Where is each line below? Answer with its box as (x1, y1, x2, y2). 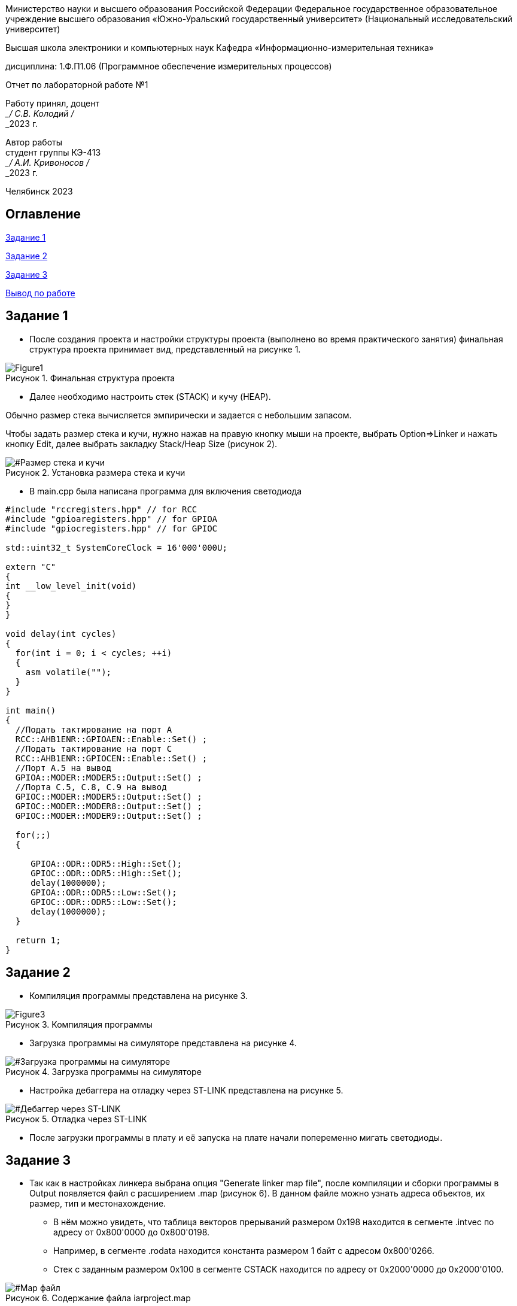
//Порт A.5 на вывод (15, 763, 112, 773)
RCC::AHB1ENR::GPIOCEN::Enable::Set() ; (15, 753, 208, 763)
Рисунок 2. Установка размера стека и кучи (5, 467, 185, 478)
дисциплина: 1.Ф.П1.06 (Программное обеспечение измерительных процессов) (5, 61, 332, 71)
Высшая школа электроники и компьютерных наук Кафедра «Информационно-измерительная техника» (5, 42, 434, 53)
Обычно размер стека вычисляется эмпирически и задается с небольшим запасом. (5, 409, 352, 420)
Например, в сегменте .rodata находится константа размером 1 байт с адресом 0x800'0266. (53, 1246, 434, 1256)
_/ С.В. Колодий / (5, 108, 74, 119)
